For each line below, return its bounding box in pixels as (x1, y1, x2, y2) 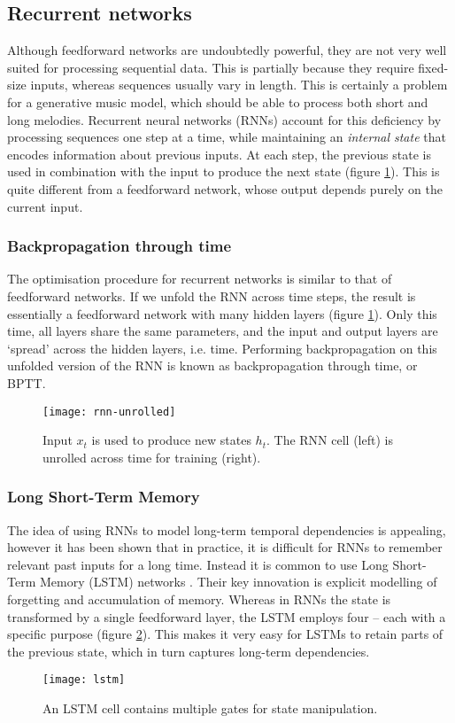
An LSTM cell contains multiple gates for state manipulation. (42, 698, 378, 717)
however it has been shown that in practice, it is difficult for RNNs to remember (7, 538, 443, 556)
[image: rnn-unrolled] (42, 405, 176, 418)
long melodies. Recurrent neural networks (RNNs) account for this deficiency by (7, 110, 442, 128)
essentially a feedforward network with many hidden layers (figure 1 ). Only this (7, 304, 437, 323)
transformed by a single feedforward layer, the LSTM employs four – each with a (7, 607, 446, 626)
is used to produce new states (91, 431, 251, 449)
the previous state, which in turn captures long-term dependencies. (7, 641, 370, 660)
